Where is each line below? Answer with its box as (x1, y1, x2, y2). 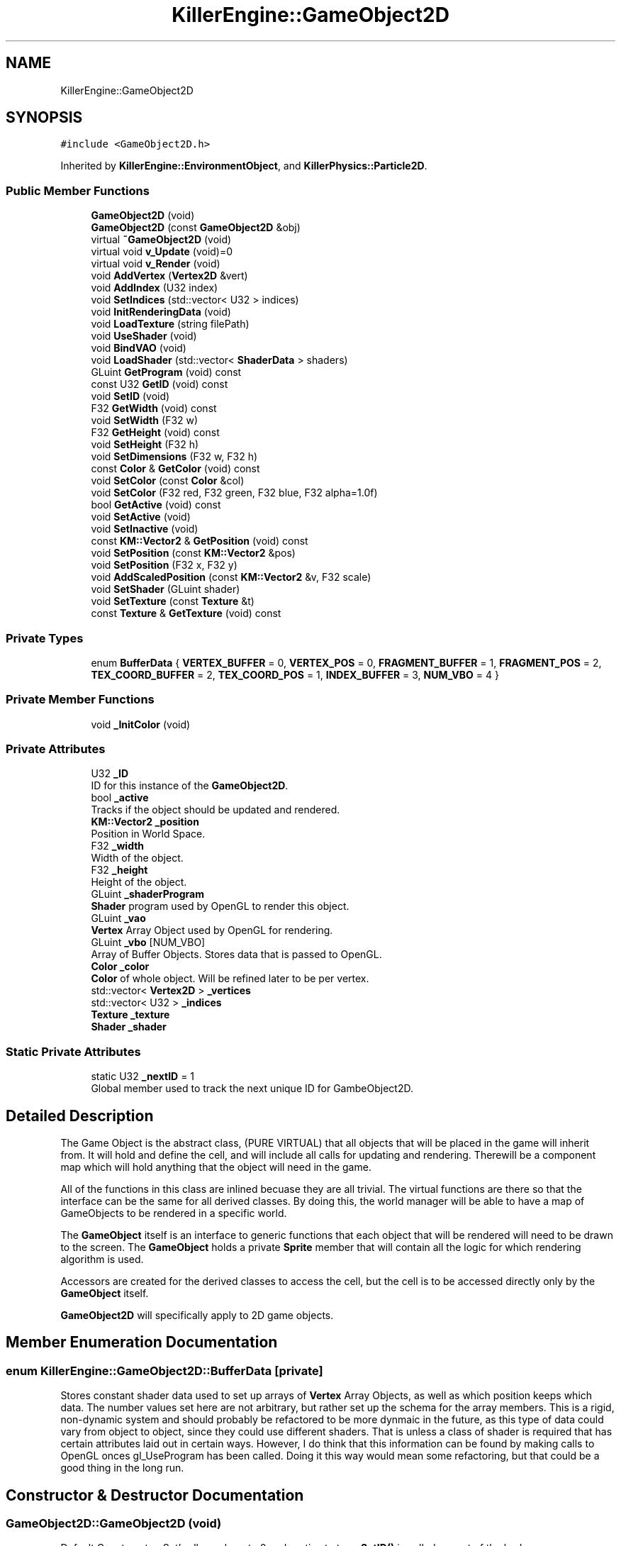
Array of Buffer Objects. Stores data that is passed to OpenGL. (91, 948, 382, 961)
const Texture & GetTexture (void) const (91, 607, 281, 620)
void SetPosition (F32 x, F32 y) (91, 559, 237, 572)
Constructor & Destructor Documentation (6, 1486, 304, 1504)
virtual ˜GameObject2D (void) (91, 233, 232, 246)
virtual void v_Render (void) (91, 257, 220, 270)
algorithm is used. (60, 1253, 144, 1266)
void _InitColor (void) (91, 718, 191, 730)
